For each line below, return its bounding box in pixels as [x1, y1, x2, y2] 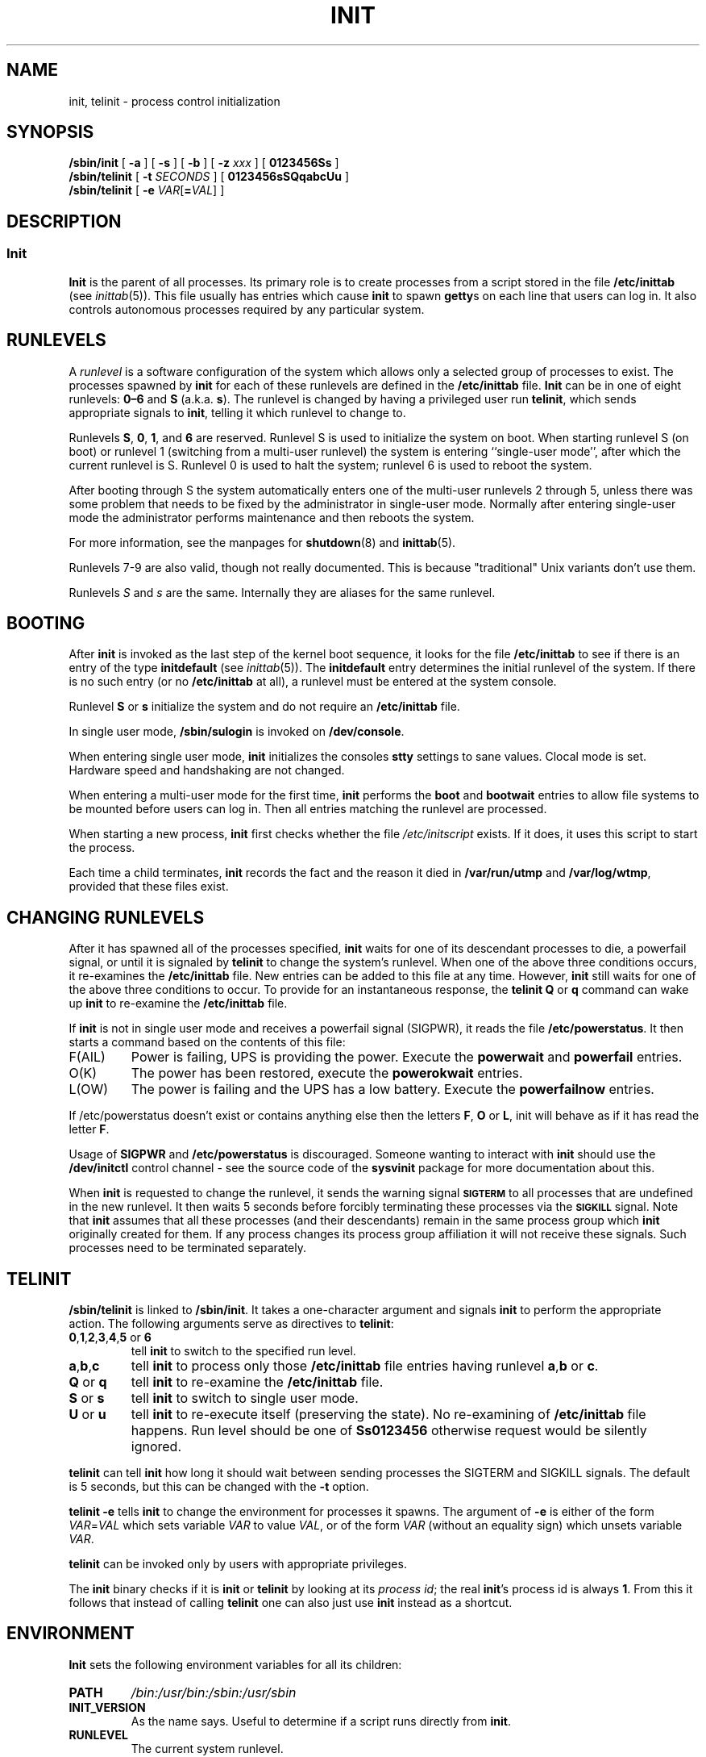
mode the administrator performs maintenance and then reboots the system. [69, 510, 475, 524]
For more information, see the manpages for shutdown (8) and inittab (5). [69, 535, 456, 549]
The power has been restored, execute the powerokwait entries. [131, 1065, 523, 1082]
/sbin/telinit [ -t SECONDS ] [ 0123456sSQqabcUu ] [69, 169, 350, 184]
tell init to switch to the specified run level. [131, 1344, 356, 1358]
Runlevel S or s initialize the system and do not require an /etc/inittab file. [69, 699, 460, 714]
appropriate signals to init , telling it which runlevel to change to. [69, 405, 406, 419]
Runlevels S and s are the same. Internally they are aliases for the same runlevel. [69, 585, 496, 599]
